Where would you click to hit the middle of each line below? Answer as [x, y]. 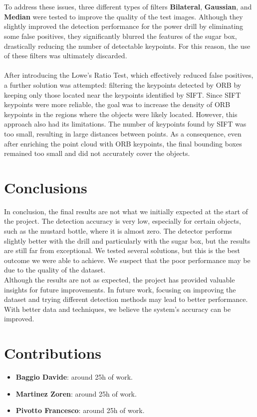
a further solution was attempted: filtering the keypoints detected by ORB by [123, 84]
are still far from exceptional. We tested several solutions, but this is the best [122, 250]
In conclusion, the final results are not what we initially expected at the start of [126, 211]
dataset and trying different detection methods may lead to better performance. [126, 299]
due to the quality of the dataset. [55, 270]
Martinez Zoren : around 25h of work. [76, 393]
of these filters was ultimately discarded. [66, 56]
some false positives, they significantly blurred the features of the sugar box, [121, 36]
